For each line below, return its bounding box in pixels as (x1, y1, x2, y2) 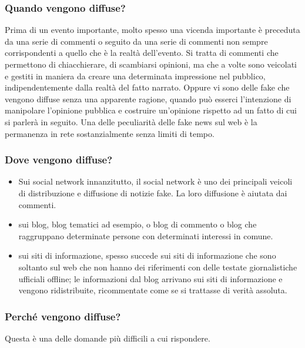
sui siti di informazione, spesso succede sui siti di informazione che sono (18, 249, 276, 262)
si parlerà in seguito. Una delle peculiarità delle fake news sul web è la (5, 115, 257, 128)
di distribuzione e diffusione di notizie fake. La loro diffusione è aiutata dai (18, 186, 287, 199)
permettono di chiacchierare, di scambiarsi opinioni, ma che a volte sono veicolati (5, 58, 297, 70)
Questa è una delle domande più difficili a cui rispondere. (5, 332, 210, 344)
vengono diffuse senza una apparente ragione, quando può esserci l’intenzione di (5, 92, 291, 105)
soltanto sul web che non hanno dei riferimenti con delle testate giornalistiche (18, 260, 297, 273)
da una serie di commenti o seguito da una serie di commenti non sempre (5, 35, 268, 47)
